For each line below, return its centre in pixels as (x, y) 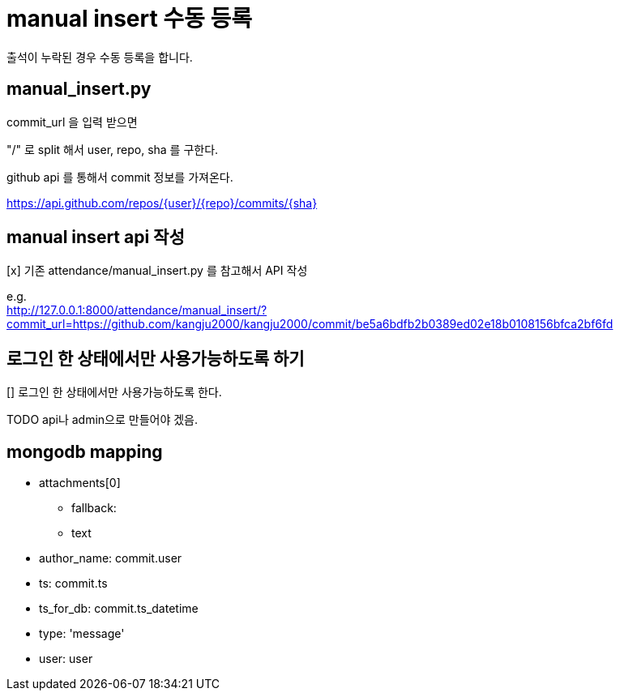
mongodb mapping (85, 451)
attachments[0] (80, 483)
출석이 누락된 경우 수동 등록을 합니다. (100, 57)
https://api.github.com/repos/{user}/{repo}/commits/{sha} (162, 203)
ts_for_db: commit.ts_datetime (119, 609)
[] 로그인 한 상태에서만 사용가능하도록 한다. (114, 392)
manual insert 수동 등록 (130, 19)
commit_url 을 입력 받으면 (72, 122)
